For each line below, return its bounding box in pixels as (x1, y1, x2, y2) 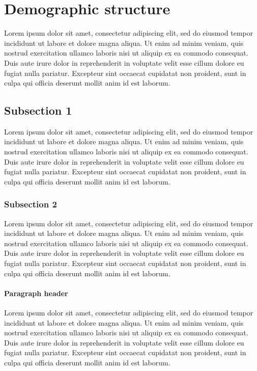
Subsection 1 (4, 102, 72, 118)
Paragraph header (4, 287, 68, 298)
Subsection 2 (4, 198, 57, 210)
